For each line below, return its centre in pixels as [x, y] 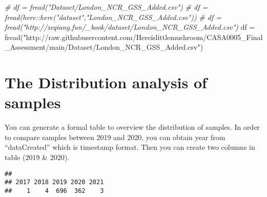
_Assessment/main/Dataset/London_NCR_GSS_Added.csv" [102, 47]
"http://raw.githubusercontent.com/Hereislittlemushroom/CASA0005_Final [143, 37]
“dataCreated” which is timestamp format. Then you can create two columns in [130, 147]
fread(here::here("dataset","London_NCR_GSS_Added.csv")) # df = [113, 17]
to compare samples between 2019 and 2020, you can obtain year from [115, 137]
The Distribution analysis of [106, 82]
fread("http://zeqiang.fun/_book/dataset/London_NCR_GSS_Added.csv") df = [130, 27]
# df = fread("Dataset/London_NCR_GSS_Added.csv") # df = [106, 7]
